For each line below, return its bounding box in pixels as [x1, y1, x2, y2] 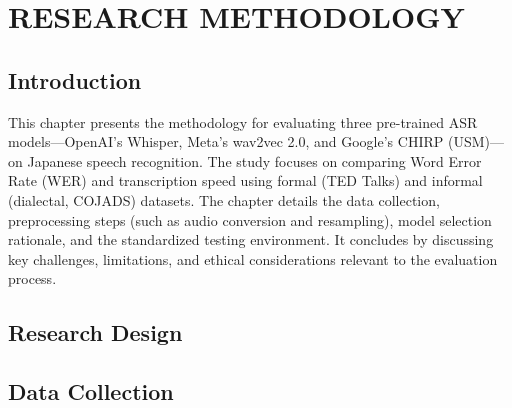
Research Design [8, 317, 183, 348]
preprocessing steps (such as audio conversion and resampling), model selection [8, 209, 492, 230]
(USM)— [447, 131, 504, 152]
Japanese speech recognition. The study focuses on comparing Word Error [27, 150, 482, 171]
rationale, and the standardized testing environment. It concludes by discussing [8, 229, 494, 250]
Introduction [8, 64, 142, 95]
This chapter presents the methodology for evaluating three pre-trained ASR [8, 111, 478, 132]
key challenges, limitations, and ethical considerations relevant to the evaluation [8, 248, 498, 269]
